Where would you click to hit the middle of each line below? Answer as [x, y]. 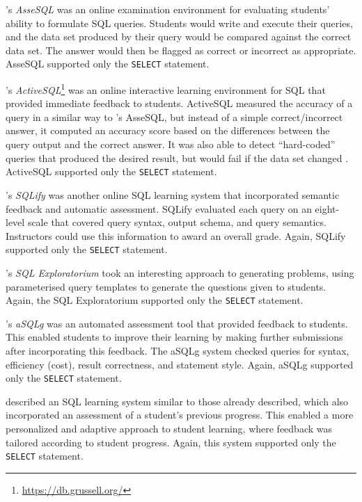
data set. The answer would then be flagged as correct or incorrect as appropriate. [181, 50]
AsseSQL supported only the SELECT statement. [108, 64]
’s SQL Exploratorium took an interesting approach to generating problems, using [180, 272]
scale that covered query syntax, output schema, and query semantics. [177, 222]
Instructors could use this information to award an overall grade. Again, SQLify [176, 235]
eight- [327, 208]
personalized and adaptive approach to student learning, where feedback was [169, 428]
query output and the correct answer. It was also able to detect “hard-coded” [171, 144]
